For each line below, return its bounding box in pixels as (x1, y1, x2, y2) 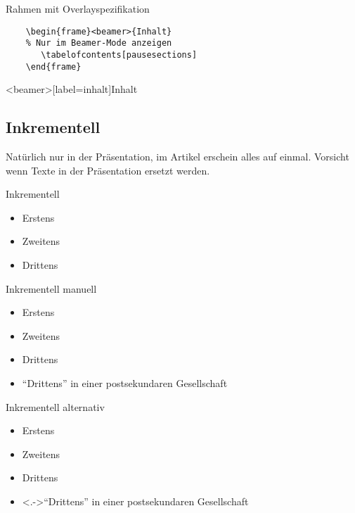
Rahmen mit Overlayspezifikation (6, 1, 150, 15)
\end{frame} (25, 61, 82, 72)
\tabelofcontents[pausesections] (41, 49, 198, 60)
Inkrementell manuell (6, 281, 97, 296)
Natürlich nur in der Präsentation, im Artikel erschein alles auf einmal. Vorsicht (6, 149, 349, 164)
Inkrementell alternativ (6, 399, 105, 414)
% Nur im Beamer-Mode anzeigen (25, 38, 172, 49)
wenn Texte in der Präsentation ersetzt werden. (6, 163, 210, 177)
